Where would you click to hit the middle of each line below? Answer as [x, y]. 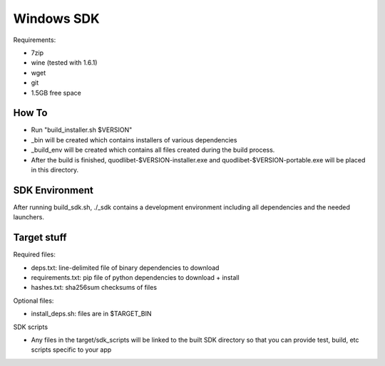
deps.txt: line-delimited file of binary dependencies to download [125, 268]
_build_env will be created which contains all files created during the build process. [153, 150]
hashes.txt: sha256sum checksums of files [94, 288]
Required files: [35, 255]
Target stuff [40, 237]
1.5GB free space [56, 93]
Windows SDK [56, 19]
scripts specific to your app [71, 350]
